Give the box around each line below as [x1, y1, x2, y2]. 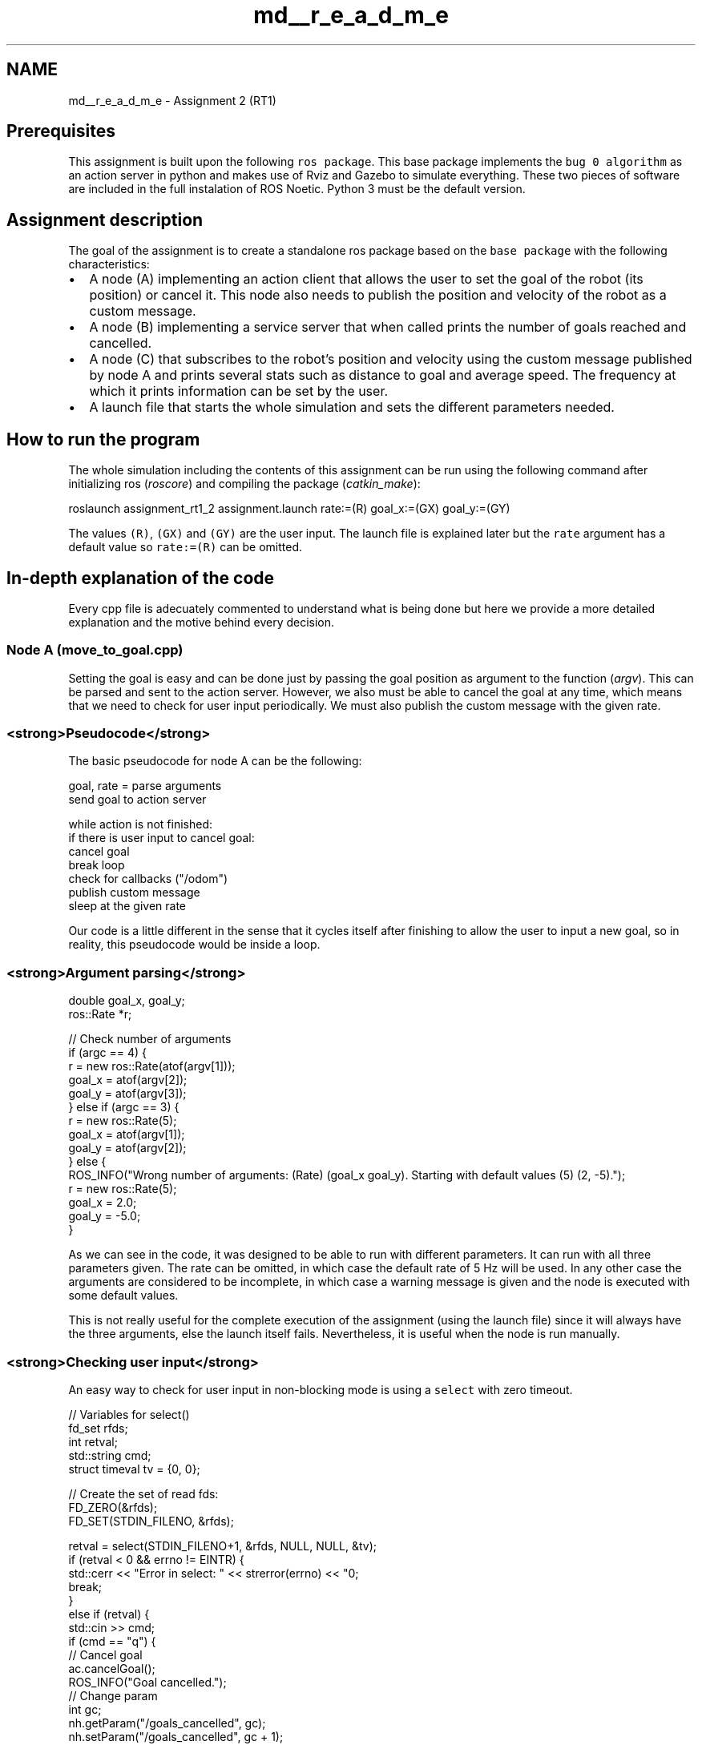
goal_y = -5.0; [68, 1209, 141, 1223]
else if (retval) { [68, 1606, 150, 1621]
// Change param [68, 1688, 158, 1703]
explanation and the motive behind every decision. [68, 615, 335, 629]
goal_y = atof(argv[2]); [68, 1141, 187, 1155]
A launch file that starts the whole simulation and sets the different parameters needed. [89, 399, 615, 416]
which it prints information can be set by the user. [89, 383, 389, 400]
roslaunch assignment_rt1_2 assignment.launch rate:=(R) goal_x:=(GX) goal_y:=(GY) [68, 502, 510, 516]
